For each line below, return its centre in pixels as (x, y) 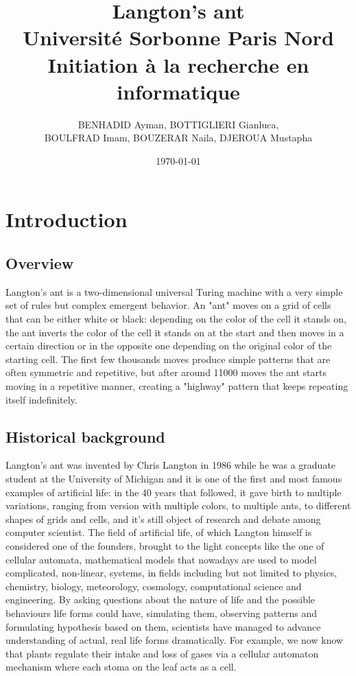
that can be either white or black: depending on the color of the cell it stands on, (176, 319)
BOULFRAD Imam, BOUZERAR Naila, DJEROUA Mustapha (178, 138)
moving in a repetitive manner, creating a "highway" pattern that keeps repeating (177, 386)
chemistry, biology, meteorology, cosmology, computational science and (154, 586)
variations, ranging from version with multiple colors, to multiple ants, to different (178, 505)
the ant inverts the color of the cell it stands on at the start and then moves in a (175, 332)
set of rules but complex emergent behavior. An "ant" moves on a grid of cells (168, 305)
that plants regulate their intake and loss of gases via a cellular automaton (162, 653)
